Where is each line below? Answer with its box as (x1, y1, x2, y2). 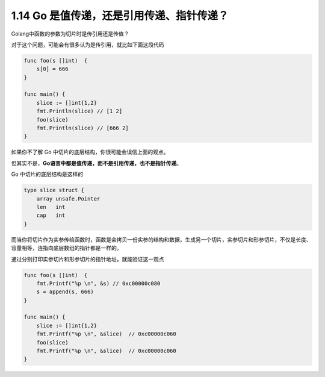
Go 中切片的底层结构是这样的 (11, 170, 84, 178)
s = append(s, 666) (36, 288, 94, 295)
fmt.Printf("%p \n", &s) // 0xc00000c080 (36, 280, 161, 287)
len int (36, 204, 66, 210)
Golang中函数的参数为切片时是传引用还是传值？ (11, 30, 129, 37)
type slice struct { (23, 187, 84, 194)
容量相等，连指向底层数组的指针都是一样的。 (11, 245, 122, 252)
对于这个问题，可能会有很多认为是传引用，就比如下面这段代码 (11, 41, 164, 48)
